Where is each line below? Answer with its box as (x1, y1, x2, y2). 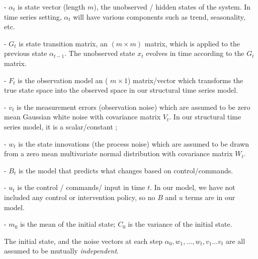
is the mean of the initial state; (20, 219, 116, 229)
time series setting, (4, 11, 62, 22)
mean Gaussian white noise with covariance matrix (4, 111, 161, 122)
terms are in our (185, 191, 235, 202)
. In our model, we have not (150, 182, 235, 192)
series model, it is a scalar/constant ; (4, 121, 118, 132)
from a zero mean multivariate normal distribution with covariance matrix (4, 148, 233, 159)
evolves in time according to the (146, 48, 244, 58)
